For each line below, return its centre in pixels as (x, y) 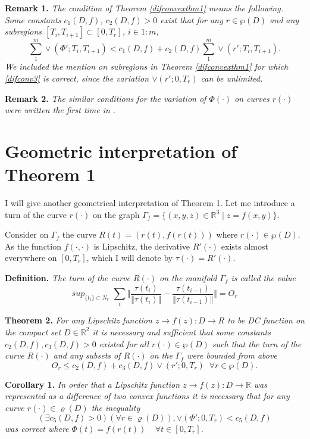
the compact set (33, 331)
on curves (252, 98)
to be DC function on (266, 320)
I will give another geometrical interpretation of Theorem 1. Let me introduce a (150, 203)
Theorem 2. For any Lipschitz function (79, 320)
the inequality (116, 407)
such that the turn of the (257, 343)
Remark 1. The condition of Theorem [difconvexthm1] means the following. (144, 8)
